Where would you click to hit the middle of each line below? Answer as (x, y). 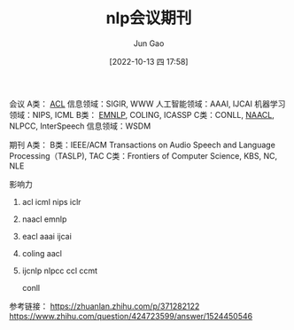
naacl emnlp (44, 219)
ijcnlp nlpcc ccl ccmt (60, 271)
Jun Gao (149, 43)
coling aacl (42, 253)
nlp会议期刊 (149, 18)
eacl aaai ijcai (47, 236)
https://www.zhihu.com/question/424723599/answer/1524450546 (131, 316)
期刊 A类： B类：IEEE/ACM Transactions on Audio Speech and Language (143, 145)
